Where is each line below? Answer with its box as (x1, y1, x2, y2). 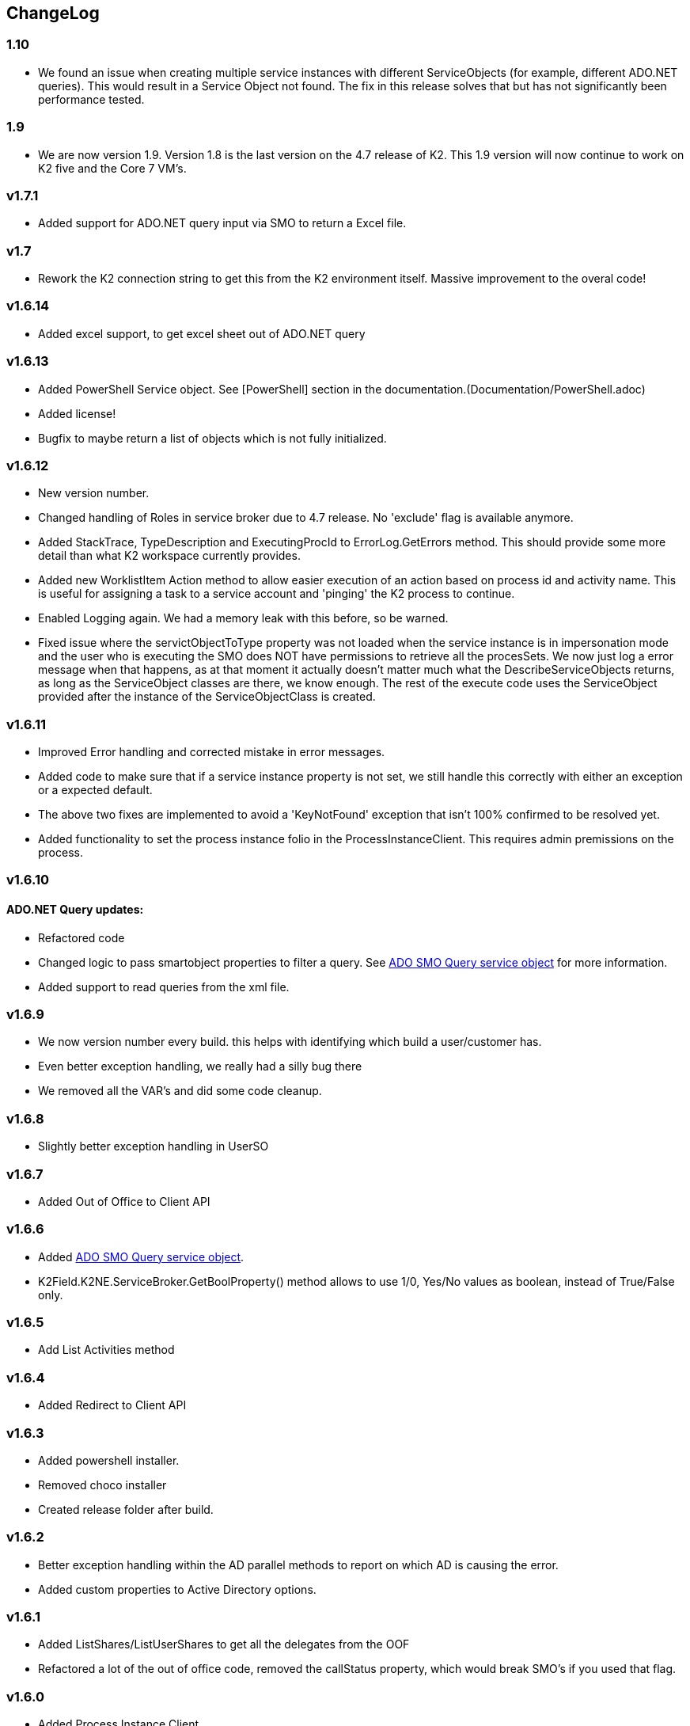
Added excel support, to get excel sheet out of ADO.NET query (38, 326, 366, 340)
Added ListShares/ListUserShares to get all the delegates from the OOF (38, 1637, 410, 1652)
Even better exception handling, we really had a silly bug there (38, 1059, 362, 1074)
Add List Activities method (38, 1343, 175, 1357)
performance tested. (38, 92, 145, 106)
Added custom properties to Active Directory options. (38, 1582, 317, 1596)
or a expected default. (38, 783, 153, 797)
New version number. (38, 486, 150, 500)
